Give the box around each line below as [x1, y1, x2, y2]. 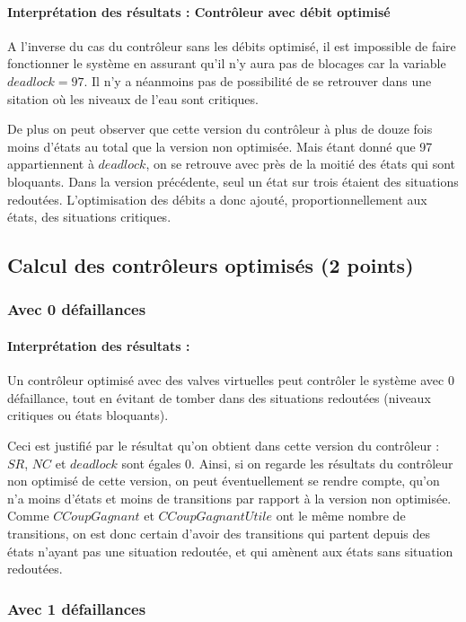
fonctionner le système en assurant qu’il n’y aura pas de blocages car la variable [7, 54, 446, 73]
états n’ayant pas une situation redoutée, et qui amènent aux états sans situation [7, 541, 453, 560]
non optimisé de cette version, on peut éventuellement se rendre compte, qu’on [7, 471, 440, 490]
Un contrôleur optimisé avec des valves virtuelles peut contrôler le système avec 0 [7, 371, 454, 390]
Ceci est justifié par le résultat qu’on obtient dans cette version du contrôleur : [7, 435, 440, 454]
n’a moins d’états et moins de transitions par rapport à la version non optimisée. [7, 488, 452, 507]
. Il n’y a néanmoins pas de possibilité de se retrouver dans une [84, 71, 432, 90]
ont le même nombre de [276, 506, 406, 525]
